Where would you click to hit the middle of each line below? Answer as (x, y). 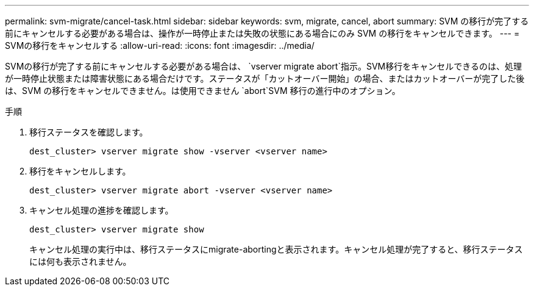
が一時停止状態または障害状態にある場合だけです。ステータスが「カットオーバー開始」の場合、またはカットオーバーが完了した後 (265, 78)
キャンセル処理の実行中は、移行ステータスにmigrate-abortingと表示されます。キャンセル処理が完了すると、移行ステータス (276, 249)
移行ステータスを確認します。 (89, 132)
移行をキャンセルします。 (80, 171)
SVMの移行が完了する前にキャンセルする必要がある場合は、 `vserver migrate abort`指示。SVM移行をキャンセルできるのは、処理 (263, 66)
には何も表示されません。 (80, 261)
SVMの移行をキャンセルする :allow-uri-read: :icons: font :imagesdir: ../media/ (160, 45)
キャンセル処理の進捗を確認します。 (101, 210)
